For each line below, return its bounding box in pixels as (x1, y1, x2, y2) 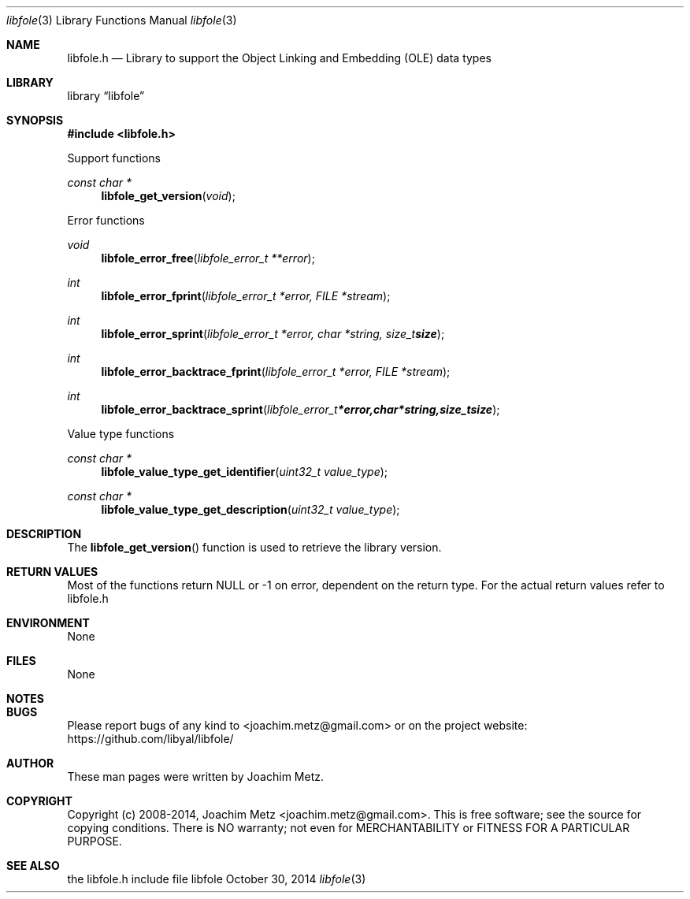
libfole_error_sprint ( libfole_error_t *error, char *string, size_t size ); (101, 327, 445, 340)
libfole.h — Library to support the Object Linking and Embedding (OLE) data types (67, 51, 492, 65)
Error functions (67, 214, 145, 227)
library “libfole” (67, 89, 145, 102)
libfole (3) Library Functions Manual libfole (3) (6, 13, 237, 27)
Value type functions (67, 427, 175, 440)
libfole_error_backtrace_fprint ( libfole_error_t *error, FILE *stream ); (101, 365, 451, 378)
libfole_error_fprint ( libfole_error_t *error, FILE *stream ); (101, 289, 391, 303)
